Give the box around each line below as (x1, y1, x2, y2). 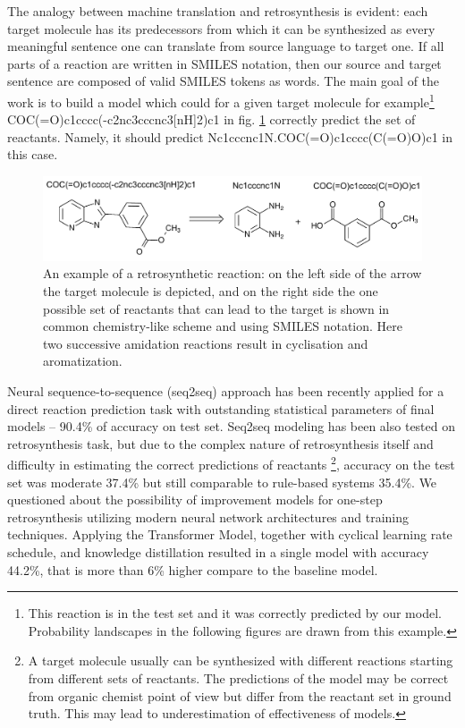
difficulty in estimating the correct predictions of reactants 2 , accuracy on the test (7, 453, 455, 473)
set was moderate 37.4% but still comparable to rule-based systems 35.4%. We (7, 472, 437, 491)
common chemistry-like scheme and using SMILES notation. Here (43, 317, 403, 335)
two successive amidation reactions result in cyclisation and (43, 334, 368, 352)
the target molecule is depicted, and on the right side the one (43, 282, 378, 300)
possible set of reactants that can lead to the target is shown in (43, 299, 390, 317)
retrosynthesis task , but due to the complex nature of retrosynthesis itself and (7, 434, 434, 453)
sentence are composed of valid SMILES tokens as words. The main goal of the (7, 72, 440, 90)
